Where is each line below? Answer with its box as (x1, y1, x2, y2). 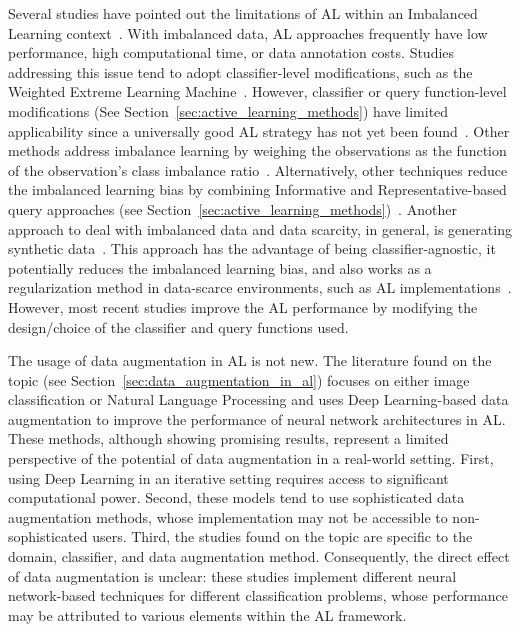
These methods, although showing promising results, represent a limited (8, 428, 449, 449)
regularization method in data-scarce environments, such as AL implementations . (8, 277, 512, 298)
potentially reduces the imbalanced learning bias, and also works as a (8, 257, 432, 278)
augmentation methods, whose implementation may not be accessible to (8, 506, 448, 527)
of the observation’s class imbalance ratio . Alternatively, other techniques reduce (8, 159, 508, 180)
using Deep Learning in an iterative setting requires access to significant (8, 467, 449, 488)
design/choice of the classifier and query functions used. (8, 316, 349, 337)
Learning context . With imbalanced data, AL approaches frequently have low (8, 22, 488, 43)
